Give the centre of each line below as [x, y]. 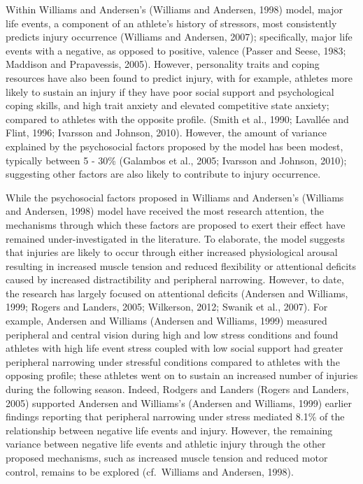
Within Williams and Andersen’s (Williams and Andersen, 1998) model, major [174, 9]
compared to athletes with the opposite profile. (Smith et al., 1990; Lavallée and [177, 119]
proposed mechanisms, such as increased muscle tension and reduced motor [167, 457]
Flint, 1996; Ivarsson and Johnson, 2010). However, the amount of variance [166, 133]
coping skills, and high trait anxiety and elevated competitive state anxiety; [168, 105]
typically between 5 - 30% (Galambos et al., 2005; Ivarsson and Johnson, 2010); [176, 160]
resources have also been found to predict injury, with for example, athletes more [179, 77]
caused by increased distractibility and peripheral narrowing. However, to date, [175, 279]
